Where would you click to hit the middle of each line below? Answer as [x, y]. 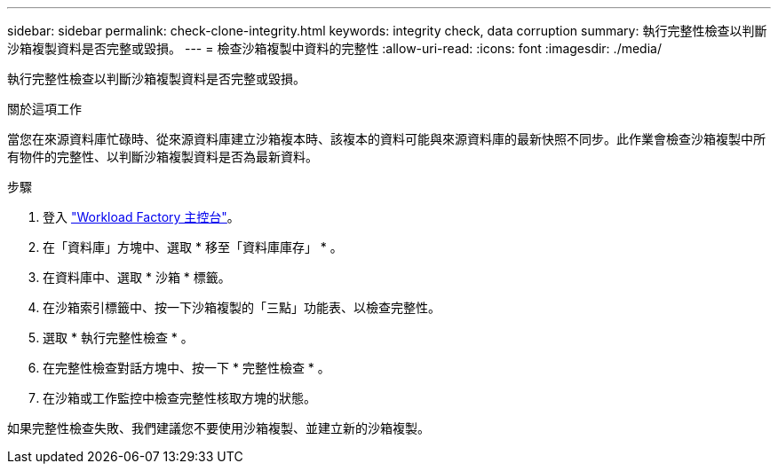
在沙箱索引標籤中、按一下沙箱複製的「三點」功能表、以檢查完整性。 [242, 307]
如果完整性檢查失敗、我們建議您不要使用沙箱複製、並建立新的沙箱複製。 [218, 428]
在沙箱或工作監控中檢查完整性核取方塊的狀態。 [179, 398]
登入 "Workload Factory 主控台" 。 [141, 217]
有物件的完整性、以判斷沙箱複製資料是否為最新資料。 [163, 157]
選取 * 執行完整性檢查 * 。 [118, 338]
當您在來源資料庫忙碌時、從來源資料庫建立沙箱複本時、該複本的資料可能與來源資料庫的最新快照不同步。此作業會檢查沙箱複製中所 [386, 139]
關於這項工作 [44, 109]
